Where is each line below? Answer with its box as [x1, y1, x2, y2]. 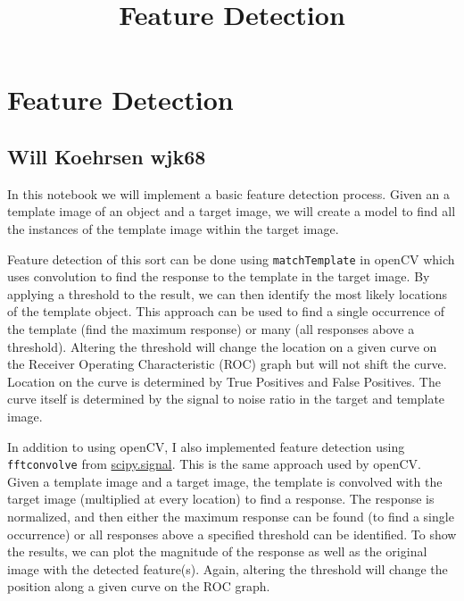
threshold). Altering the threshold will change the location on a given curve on [7, 337, 437, 355]
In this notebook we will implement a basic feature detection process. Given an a [7, 184, 450, 203]
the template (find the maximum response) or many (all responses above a [7, 319, 415, 338]
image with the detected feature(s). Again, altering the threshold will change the [7, 559, 448, 578]
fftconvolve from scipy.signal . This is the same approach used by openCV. [7, 455, 421, 473]
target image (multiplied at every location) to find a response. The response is [7, 489, 435, 508]
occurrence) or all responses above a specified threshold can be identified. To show [7, 524, 457, 543]
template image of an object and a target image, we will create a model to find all [7, 202, 456, 221]
